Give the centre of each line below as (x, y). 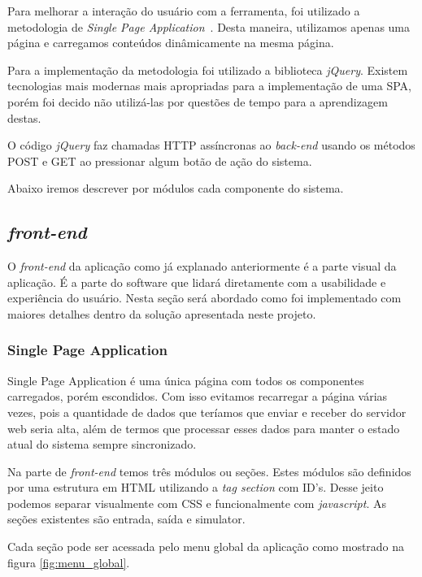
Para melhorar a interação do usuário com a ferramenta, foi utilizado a (184, 11)
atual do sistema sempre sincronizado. (102, 444)
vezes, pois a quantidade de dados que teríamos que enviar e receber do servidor (207, 412)
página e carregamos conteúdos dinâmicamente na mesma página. (171, 43)
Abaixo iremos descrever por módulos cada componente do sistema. (176, 188)
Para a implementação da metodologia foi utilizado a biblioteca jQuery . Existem (208, 69)
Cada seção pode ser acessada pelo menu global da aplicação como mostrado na (206, 547)
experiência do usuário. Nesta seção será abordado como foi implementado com (204, 298)
